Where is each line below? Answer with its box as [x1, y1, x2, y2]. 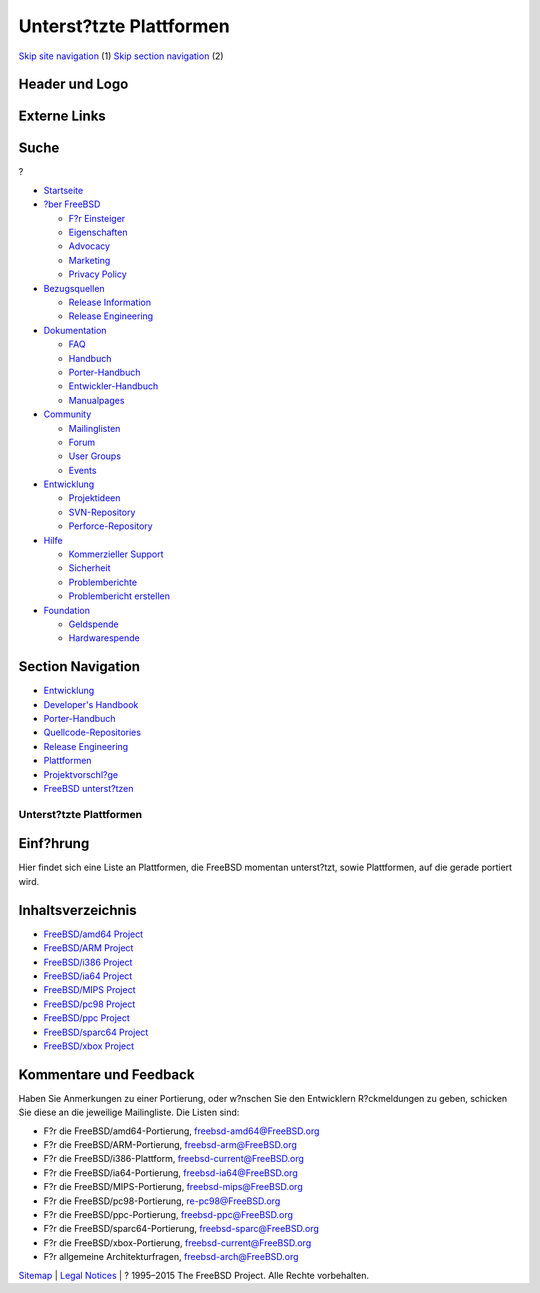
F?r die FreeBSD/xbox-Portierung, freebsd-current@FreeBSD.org [43, 1236, 312, 1249]
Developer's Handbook [43, 698, 139, 710]
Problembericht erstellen [68, 590, 170, 602]
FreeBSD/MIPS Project [43, 984, 136, 996]
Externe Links [18, 108, 107, 125]
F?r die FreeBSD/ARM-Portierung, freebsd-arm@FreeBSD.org [43, 1138, 297, 1150]
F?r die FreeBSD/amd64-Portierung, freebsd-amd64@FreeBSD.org [43, 1125, 320, 1137]
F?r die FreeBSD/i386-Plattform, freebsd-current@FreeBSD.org [43, 1153, 305, 1165]
